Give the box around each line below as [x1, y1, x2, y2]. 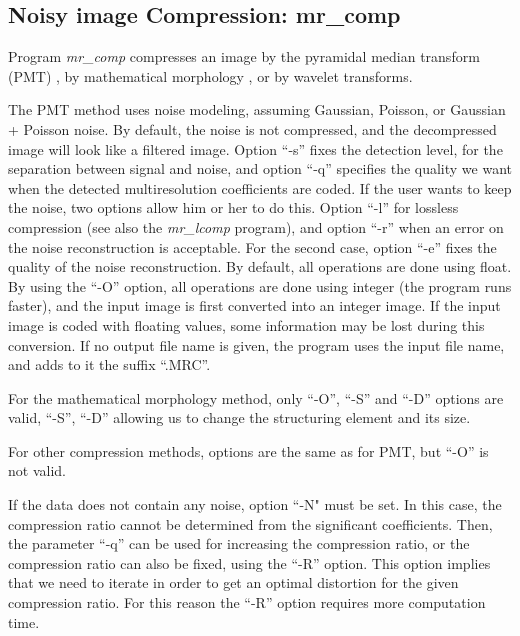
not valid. [8, 460, 66, 481]
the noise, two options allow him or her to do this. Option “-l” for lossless [8, 197, 459, 218]
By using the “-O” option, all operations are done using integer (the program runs [8, 275, 512, 296]
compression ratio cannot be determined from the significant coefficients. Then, [8, 513, 493, 534]
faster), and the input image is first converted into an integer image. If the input [8, 295, 501, 316]
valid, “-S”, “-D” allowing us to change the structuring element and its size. [8, 407, 471, 428]
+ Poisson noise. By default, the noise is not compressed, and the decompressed [8, 118, 497, 139]
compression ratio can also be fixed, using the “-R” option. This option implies [8, 552, 491, 573]
